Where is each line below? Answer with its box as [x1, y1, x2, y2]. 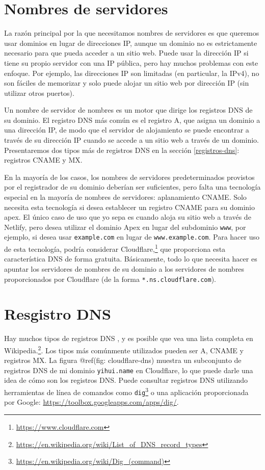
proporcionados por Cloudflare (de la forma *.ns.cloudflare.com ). [4, 273, 216, 284]
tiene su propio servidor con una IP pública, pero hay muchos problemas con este [4, 57, 258, 68]
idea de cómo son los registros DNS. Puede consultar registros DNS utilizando [4, 375, 248, 385]
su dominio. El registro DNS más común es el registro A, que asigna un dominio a [4, 114, 260, 125]
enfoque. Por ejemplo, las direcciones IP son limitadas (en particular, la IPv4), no [4, 67, 259, 78]
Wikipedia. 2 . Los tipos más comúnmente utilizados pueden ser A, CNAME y [4, 343, 244, 355]
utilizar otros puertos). [4, 87, 74, 98]
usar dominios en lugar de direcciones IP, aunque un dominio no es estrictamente [4, 37, 257, 48]
